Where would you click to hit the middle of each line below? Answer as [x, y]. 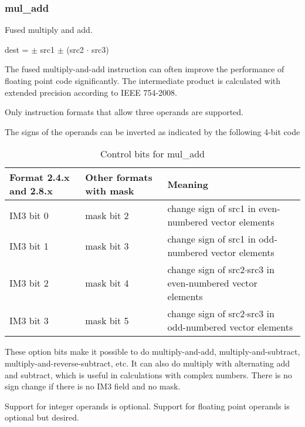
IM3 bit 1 [29, 246]
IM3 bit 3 [29, 320]
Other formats [119, 177]
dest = [17, 49]
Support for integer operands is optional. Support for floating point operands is [147, 406]
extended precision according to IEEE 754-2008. [91, 92]
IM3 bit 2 [29, 283]
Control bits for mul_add [152, 154]
